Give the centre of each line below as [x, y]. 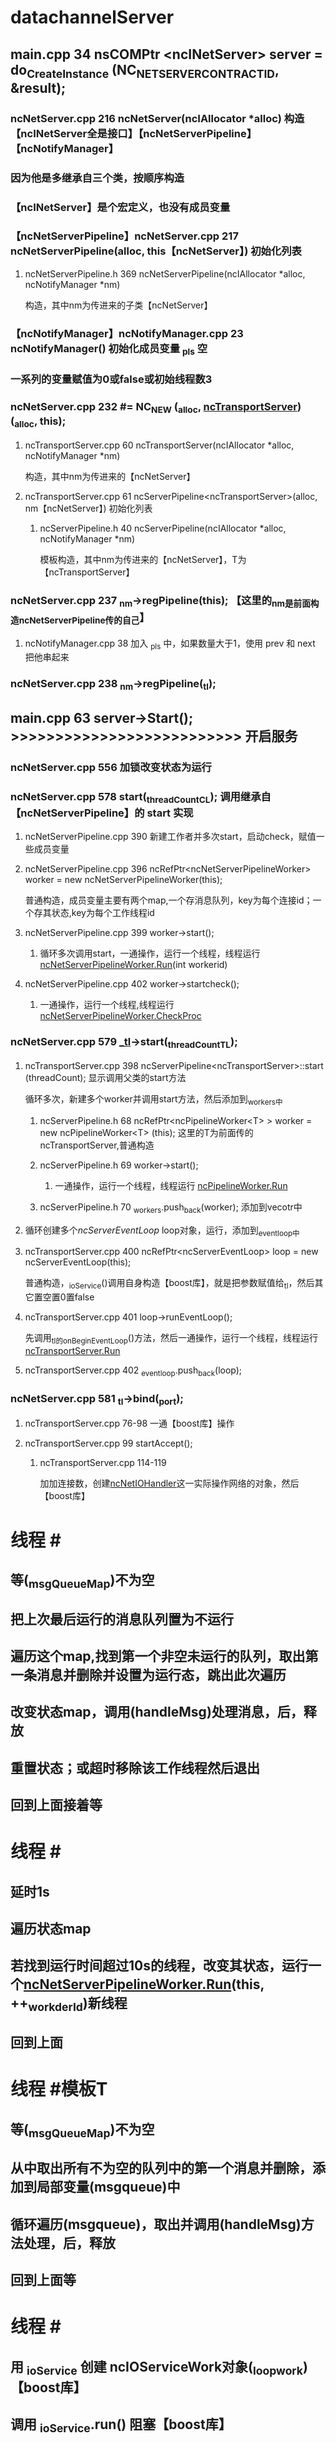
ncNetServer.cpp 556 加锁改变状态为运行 [111, 767]
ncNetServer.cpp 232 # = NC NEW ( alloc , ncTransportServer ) [156, 407]
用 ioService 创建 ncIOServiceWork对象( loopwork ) [159, 2368]
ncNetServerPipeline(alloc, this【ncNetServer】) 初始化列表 [156, 251]
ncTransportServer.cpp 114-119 [103, 1463]
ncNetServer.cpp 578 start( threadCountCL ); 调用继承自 [141, 797]
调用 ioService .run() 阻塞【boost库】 [121, 2426]
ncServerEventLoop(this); [78, 1262]
